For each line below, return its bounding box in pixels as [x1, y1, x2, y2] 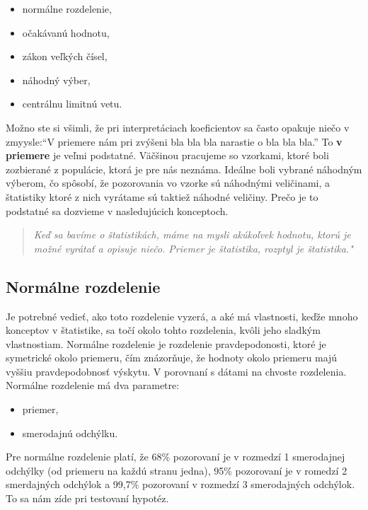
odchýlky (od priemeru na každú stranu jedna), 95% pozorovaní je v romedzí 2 [6, 463, 347, 477]
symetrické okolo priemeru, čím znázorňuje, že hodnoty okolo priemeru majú [6, 350, 338, 365]
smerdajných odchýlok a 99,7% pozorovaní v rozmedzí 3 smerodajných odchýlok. [6, 477, 355, 492]
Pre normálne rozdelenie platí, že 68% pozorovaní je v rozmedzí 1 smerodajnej [6, 449, 345, 464]
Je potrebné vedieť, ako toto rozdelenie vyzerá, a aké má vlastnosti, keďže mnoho [6, 308, 358, 323]
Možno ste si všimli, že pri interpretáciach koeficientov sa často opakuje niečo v [6, 120, 350, 134]
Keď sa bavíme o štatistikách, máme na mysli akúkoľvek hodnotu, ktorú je [33, 227, 351, 242]
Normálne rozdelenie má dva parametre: [6, 378, 180, 393]
